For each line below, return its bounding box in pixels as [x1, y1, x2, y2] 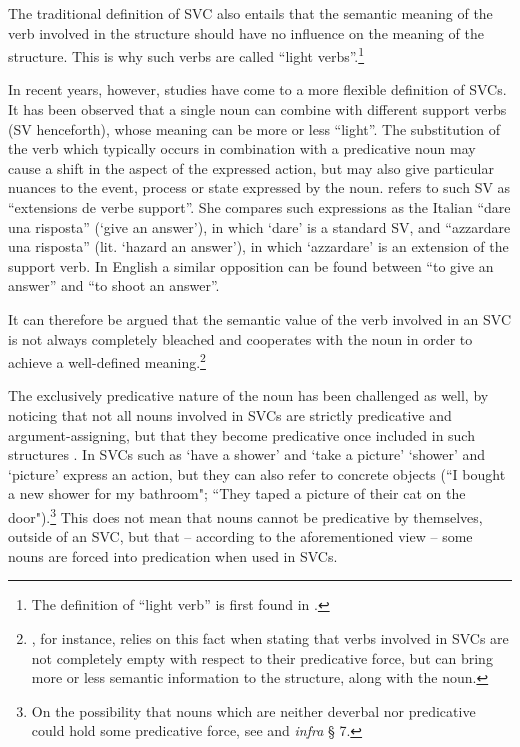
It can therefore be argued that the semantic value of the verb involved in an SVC [8, 308, 512, 329]
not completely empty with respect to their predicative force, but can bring [31, 647, 493, 668]
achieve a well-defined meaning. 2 [8, 349, 206, 372]
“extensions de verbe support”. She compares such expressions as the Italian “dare [8, 197, 511, 217]
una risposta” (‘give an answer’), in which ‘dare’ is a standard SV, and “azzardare [8, 216, 511, 237]
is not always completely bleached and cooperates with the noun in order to [8, 328, 473, 349]
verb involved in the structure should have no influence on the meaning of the [8, 22, 484, 43]
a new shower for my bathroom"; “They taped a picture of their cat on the [8, 483, 466, 504]
